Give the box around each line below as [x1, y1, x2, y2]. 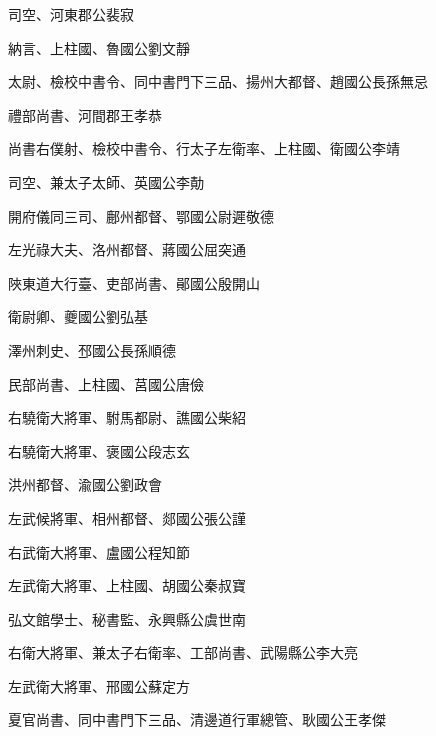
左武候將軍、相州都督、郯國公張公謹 [8, 507, 246, 528]
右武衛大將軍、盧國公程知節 [8, 541, 190, 562]
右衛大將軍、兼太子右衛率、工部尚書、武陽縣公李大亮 [8, 642, 358, 663]
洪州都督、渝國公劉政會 [8, 474, 162, 495]
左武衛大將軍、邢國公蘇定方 [8, 675, 190, 696]
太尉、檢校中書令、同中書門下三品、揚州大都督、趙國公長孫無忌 [8, 71, 428, 92]
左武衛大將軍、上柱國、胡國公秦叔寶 [8, 575, 246, 596]
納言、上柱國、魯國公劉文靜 [8, 37, 190, 58]
